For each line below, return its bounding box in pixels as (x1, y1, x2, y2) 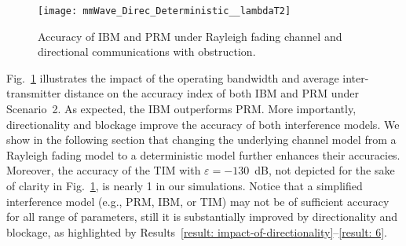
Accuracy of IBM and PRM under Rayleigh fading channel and (38, 28, 342, 44)
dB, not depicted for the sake (254, 162, 395, 178)
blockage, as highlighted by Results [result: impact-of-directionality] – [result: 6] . (6, 223, 387, 240)
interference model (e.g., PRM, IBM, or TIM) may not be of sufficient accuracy (6, 193, 390, 209)
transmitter (6, 85, 61, 101)
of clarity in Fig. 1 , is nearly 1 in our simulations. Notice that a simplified (6, 178, 363, 193)
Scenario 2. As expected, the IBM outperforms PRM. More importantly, (6, 101, 357, 117)
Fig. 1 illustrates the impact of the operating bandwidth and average (6, 69, 339, 86)
